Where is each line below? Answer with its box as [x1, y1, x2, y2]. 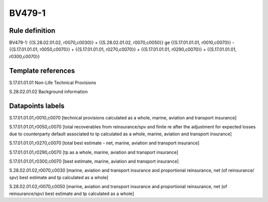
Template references [9, 66, 75, 75]
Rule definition [9, 26, 56, 35]
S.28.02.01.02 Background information [9, 89, 88, 95]
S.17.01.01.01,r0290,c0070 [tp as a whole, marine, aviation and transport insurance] [9, 149, 179, 155]
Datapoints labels [9, 101, 65, 110]
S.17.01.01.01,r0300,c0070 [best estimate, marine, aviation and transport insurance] [9, 158, 179, 164]
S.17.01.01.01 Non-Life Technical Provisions [9, 80, 96, 86]
